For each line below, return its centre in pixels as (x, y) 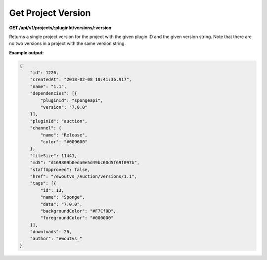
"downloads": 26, (51, 232)
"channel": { (46, 128)
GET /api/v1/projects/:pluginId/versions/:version (60, 28)
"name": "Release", (64, 135)
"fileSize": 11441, (54, 155)
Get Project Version (50, 13)
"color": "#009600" (64, 142)
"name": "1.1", (48, 86)
